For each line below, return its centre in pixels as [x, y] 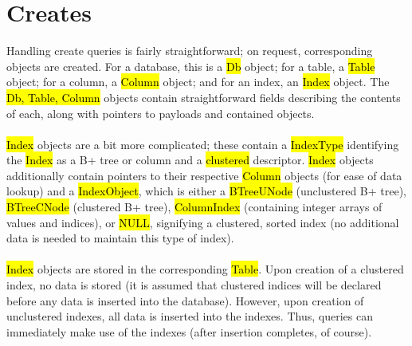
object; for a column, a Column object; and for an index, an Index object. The [198, 82]
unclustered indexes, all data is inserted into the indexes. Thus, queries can [190, 316]
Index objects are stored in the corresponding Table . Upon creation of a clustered [205, 269]
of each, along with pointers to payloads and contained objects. [161, 113]
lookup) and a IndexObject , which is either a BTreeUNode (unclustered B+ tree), [207, 191]
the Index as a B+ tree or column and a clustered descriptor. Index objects [190, 160]
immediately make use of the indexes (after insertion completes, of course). [189, 331]
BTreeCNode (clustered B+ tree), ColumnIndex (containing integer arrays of [194, 207]
